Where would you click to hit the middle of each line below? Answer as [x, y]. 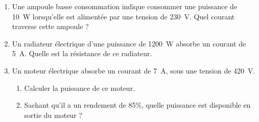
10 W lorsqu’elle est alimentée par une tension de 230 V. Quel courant [123, 16]
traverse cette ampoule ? [50, 26]
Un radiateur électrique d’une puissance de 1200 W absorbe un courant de [129, 43]
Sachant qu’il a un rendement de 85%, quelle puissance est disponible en [137, 105]
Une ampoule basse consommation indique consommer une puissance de [125, 6]
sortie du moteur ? [53, 115]
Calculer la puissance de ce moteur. [80, 88]
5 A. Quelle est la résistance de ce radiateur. [82, 53]
